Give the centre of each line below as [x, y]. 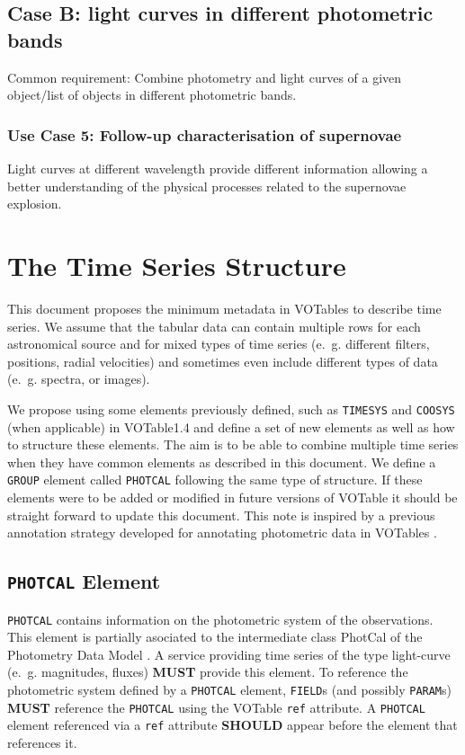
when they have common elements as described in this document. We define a [222, 462]
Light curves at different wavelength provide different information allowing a [218, 168]
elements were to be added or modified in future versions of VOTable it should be [232, 497]
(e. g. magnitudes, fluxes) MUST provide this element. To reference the [208, 672]
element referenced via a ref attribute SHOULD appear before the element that [232, 725]
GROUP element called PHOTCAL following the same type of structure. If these [215, 480]
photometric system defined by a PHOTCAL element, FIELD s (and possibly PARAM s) [229, 689]
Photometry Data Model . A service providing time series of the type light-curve [229, 654]
